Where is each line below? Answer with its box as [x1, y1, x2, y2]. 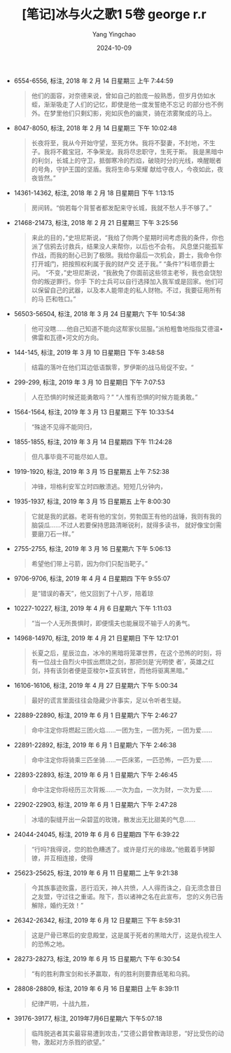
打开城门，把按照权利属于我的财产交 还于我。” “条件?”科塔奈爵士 [31, 259, 216, 268]
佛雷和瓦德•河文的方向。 [31, 333, 103, 341]
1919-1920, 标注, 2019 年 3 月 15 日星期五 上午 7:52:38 [13, 467, 169, 475]
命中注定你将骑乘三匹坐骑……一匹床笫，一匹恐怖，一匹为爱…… [31, 755, 212, 764]
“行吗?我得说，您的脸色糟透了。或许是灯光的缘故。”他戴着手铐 [31, 845, 209, 853]
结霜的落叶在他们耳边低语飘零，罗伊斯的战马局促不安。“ [31, 362, 194, 372]
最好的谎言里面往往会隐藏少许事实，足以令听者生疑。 [31, 695, 185, 705]
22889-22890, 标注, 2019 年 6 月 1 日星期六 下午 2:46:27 [13, 711, 178, 719]
